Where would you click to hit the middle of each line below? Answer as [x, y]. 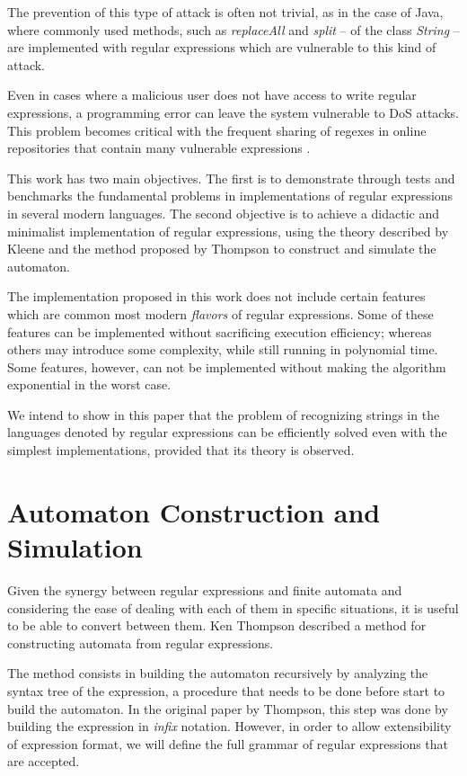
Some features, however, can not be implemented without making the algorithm [227, 366]
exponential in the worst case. [89, 384]
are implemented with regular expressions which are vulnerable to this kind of [222, 47]
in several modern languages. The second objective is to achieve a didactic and [224, 213]
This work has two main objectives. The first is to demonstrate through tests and [231, 178]
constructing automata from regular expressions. [141, 642]
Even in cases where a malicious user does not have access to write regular [212, 95]
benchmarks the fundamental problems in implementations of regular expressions [230, 196]
